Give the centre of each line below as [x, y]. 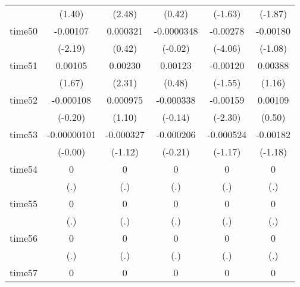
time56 [24, 238]
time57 [24, 272]
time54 [24, 169]
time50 [24, 31]
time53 [24, 134]
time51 [24, 65]
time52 [24, 100]
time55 [24, 203]
